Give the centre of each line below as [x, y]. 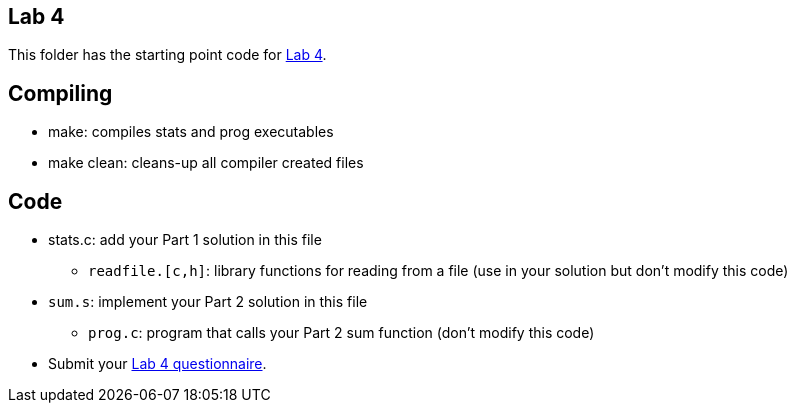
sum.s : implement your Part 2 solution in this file [208, 302]
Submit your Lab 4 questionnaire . [157, 364]
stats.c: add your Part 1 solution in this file [185, 240]
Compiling [60, 93]
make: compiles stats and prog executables [191, 132]
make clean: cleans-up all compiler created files [206, 163]
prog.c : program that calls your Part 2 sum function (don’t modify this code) [341, 333]
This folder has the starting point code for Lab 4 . [167, 55]
